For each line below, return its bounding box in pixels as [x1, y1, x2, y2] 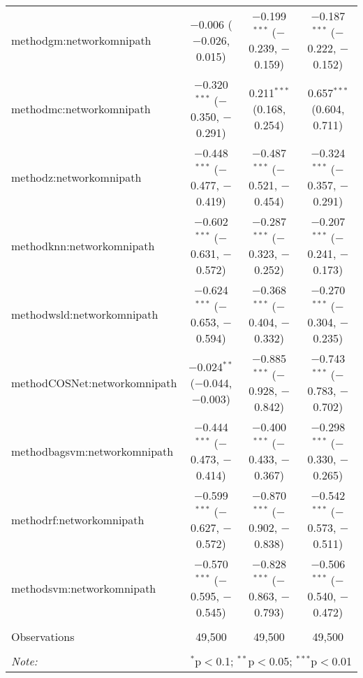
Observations [11, 628, 75, 644]
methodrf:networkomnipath [11, 511, 145, 528]
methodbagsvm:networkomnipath [11, 442, 174, 459]
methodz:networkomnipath [11, 168, 142, 185]
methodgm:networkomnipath [11, 31, 151, 48]
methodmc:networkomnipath [11, 100, 151, 117]
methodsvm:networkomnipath [11, 579, 156, 596]
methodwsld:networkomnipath [11, 305, 158, 322]
